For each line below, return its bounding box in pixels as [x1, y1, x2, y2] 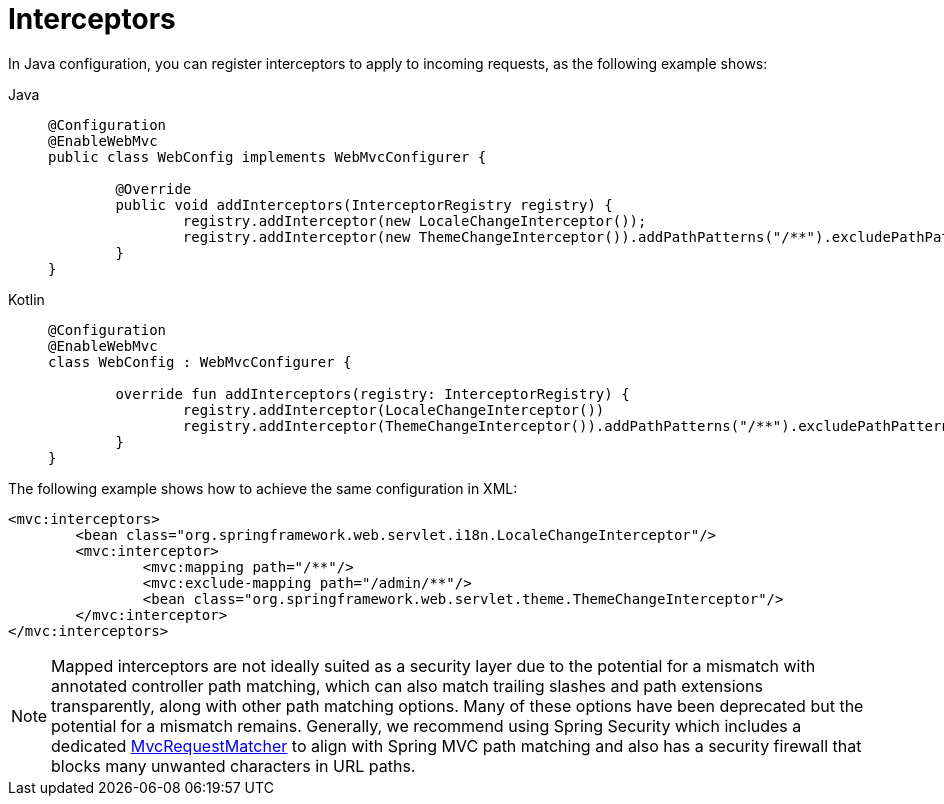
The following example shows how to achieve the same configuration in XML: [8, 479, 518, 497]
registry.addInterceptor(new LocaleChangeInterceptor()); [182, 212, 647, 229]
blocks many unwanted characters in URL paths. [51, 755, 416, 776]
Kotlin [8, 290, 45, 308]
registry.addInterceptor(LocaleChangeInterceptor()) [182, 401, 605, 418]
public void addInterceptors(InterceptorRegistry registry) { [115, 196, 613, 213]
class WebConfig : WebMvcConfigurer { [48, 353, 352, 370]
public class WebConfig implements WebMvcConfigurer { [48, 148, 487, 165]
